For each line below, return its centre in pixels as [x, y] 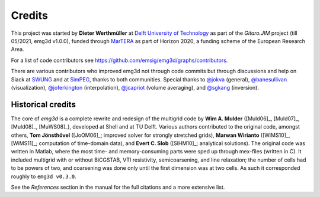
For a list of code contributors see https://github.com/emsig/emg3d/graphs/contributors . [119, 60]
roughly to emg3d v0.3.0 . [44, 176]
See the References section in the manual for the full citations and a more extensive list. [118, 187]
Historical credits [44, 104]
